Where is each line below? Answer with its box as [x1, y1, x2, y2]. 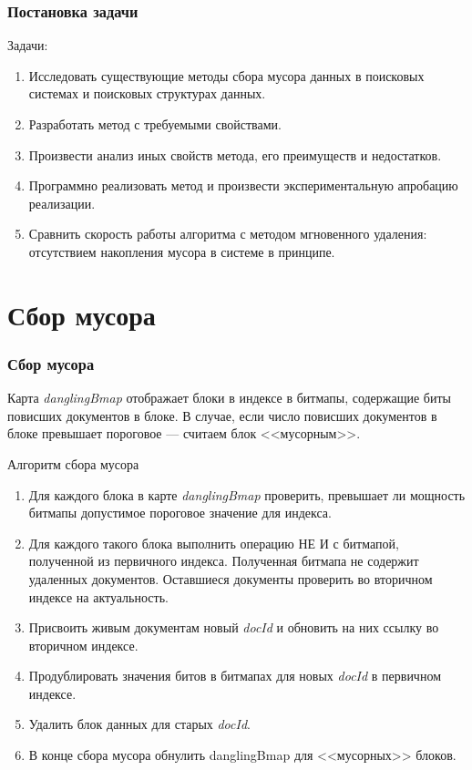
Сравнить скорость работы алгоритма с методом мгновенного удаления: [28, 224, 427, 243]
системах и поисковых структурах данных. [28, 84, 266, 103]
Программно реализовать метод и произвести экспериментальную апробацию [28, 176, 458, 195]
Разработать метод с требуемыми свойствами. [28, 115, 282, 133]
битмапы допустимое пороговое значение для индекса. [28, 503, 332, 522]
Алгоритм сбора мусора [7, 454, 139, 473]
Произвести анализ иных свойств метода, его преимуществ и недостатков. [28, 145, 442, 164]
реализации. [28, 193, 96, 212]
